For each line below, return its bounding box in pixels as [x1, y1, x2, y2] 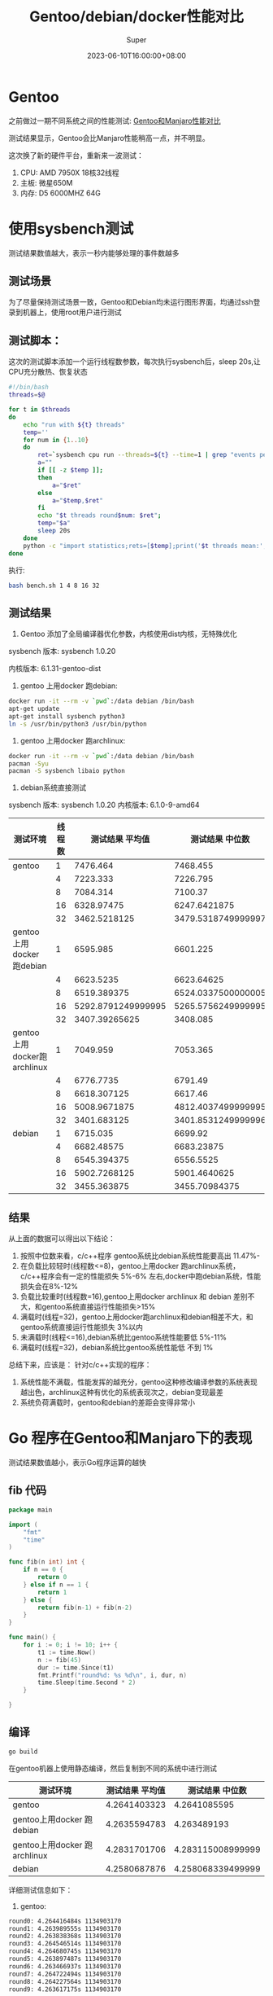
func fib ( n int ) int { [8, 1558, 85, 1566]
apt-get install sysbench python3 [8, 712, 126, 721]
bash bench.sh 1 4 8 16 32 [8, 581, 100, 590]
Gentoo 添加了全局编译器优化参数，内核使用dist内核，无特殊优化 [19, 629, 237, 639]
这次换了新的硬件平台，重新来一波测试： [8, 150, 144, 160]
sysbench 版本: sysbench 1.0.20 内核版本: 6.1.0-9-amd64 [8, 800, 201, 810]
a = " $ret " [51, 481, 82, 489]
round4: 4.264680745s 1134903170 [8, 1947, 122, 1955]
